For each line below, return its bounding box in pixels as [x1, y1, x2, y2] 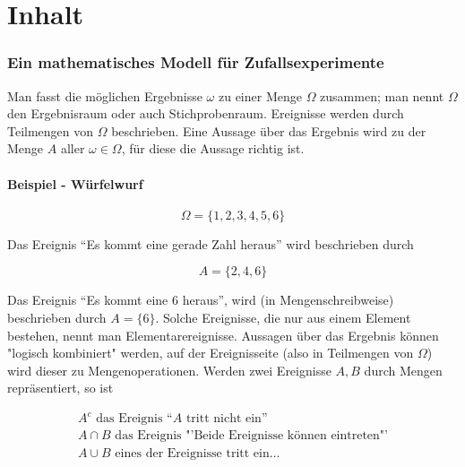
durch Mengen [364, 360, 443, 379]
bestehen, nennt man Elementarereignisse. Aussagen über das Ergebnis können [7, 325, 439, 344]
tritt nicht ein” [185, 412, 268, 426]
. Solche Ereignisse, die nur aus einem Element [155, 307, 411, 326]
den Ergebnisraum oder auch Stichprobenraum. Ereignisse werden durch [7, 104, 404, 123]
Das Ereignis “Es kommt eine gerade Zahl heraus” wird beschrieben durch [7, 234, 414, 253]
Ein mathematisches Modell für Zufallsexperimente [7, 51, 384, 74]
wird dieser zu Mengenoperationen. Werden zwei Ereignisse [7, 360, 332, 379]
